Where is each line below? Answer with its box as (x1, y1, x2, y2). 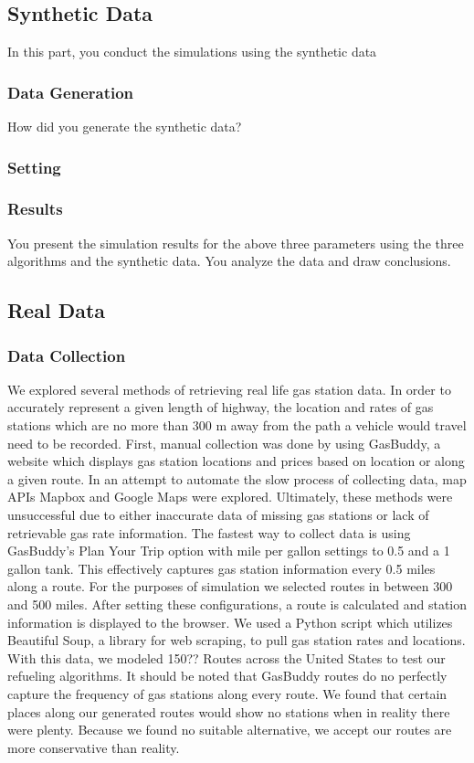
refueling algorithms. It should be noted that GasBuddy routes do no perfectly (7, 666, 448, 685)
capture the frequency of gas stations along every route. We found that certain (7, 684, 448, 703)
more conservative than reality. (7, 737, 180, 757)
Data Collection (7, 344, 126, 366)
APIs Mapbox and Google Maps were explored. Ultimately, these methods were (7, 487, 453, 506)
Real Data (7, 296, 106, 324)
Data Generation (7, 80, 134, 103)
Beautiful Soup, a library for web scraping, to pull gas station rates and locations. (7, 631, 466, 650)
